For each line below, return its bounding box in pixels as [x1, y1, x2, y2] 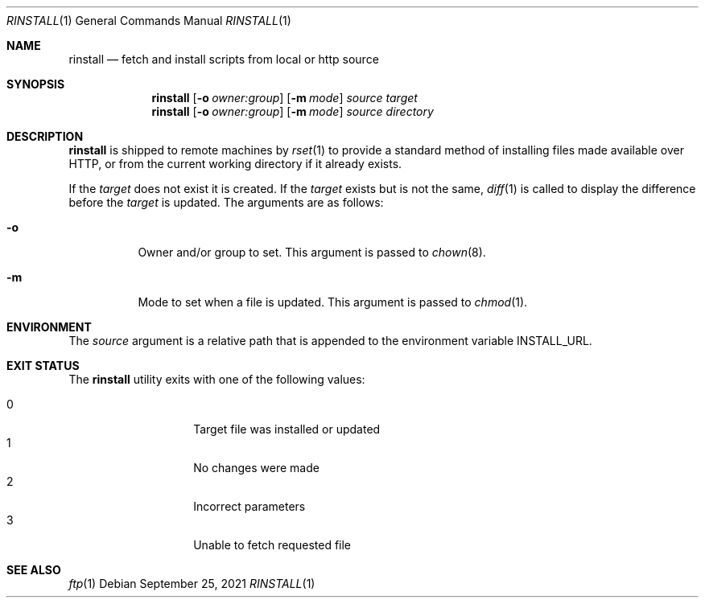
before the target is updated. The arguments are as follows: [68, 195, 384, 209]
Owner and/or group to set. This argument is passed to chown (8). [138, 245, 486, 259]
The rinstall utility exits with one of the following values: [68, 372, 365, 386]
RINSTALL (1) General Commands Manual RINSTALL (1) [6, 14, 291, 27]
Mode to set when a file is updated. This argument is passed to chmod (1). [138, 295, 528, 309]
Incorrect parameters [193, 499, 306, 513]
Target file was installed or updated [193, 422, 381, 436]
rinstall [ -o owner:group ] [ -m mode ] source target [151, 91, 418, 105]
